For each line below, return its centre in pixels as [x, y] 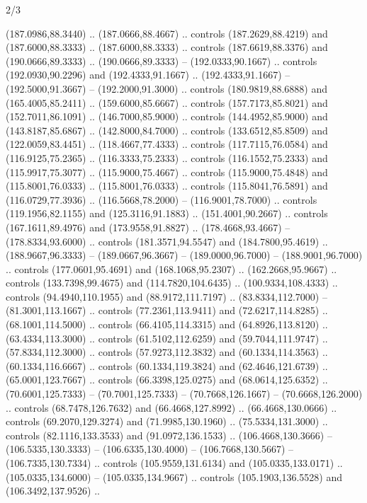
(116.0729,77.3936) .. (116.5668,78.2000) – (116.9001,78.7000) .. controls [162, 199]
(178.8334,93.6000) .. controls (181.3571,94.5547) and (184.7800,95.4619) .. [167, 241]
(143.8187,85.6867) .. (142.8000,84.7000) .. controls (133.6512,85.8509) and [167, 130]
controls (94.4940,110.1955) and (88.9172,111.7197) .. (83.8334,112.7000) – [166, 296]
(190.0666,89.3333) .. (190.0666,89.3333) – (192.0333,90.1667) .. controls [162, 60]
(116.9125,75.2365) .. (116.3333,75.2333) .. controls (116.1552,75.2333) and [167, 157]
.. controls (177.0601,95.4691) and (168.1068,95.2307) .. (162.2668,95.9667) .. [171, 268]
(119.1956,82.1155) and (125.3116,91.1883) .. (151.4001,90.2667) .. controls [167, 213]
